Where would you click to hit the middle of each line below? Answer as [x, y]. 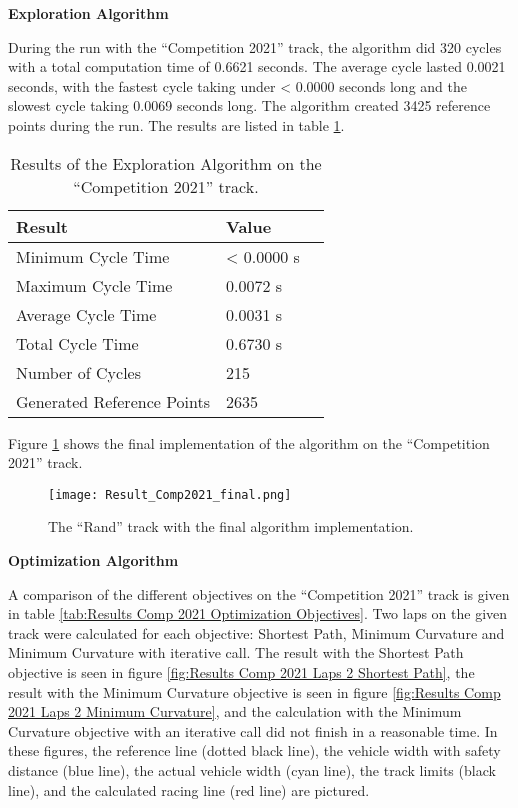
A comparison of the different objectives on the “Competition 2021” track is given [259, 593]
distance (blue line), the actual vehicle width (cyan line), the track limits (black [252, 769]
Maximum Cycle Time [94, 285]
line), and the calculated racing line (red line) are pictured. [189, 789]
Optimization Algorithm [93, 560]
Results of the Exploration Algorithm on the [166, 163]
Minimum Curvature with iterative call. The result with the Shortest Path [236, 652]
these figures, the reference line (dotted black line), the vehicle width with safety [254, 750]
